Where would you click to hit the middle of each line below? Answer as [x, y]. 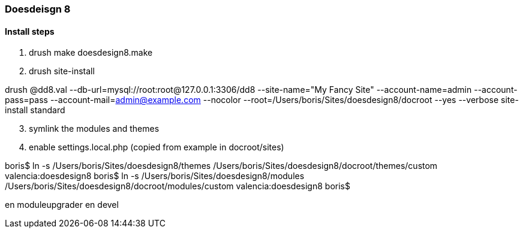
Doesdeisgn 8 [38, 9]
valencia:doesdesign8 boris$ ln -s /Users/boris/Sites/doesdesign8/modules [155, 176]
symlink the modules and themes [94, 129]
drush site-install [62, 71]
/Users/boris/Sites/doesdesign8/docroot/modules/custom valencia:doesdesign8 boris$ [178, 186]
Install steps [30, 31]
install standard [35, 110]
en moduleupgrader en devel [62, 205]
